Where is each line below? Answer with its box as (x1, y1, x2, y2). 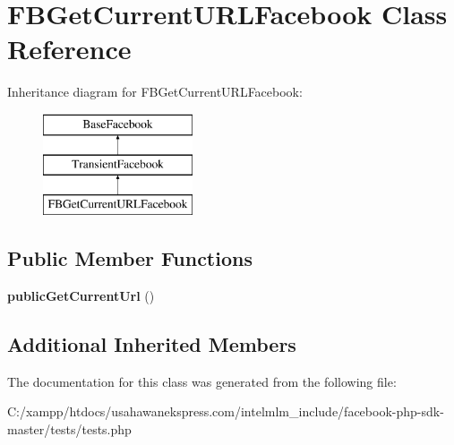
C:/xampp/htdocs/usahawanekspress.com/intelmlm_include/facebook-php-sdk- (7, 402, 444, 421)
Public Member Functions (7, 244, 253, 272)
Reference (7, 30, 132, 67)
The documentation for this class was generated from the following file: (7, 372, 397, 390)
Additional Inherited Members (7, 330, 296, 358)
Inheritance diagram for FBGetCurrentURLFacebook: (7, 82, 303, 101)
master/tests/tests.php (7, 420, 132, 439)
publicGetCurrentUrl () (7, 287, 155, 305)
